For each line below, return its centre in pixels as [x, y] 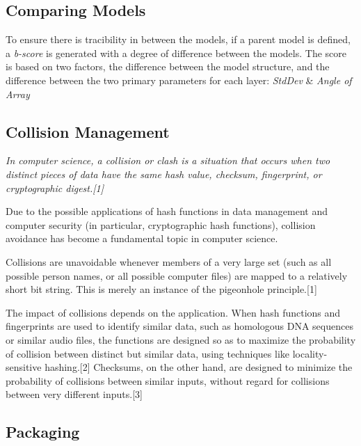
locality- [310, 353]
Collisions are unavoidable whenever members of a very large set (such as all [169, 261]
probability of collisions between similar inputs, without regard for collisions [168, 380]
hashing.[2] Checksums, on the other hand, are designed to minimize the [199, 367]
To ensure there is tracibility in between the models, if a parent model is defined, [178, 39]
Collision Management [88, 131]
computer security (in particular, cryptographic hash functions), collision [161, 224]
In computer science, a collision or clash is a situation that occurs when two [168, 160]
